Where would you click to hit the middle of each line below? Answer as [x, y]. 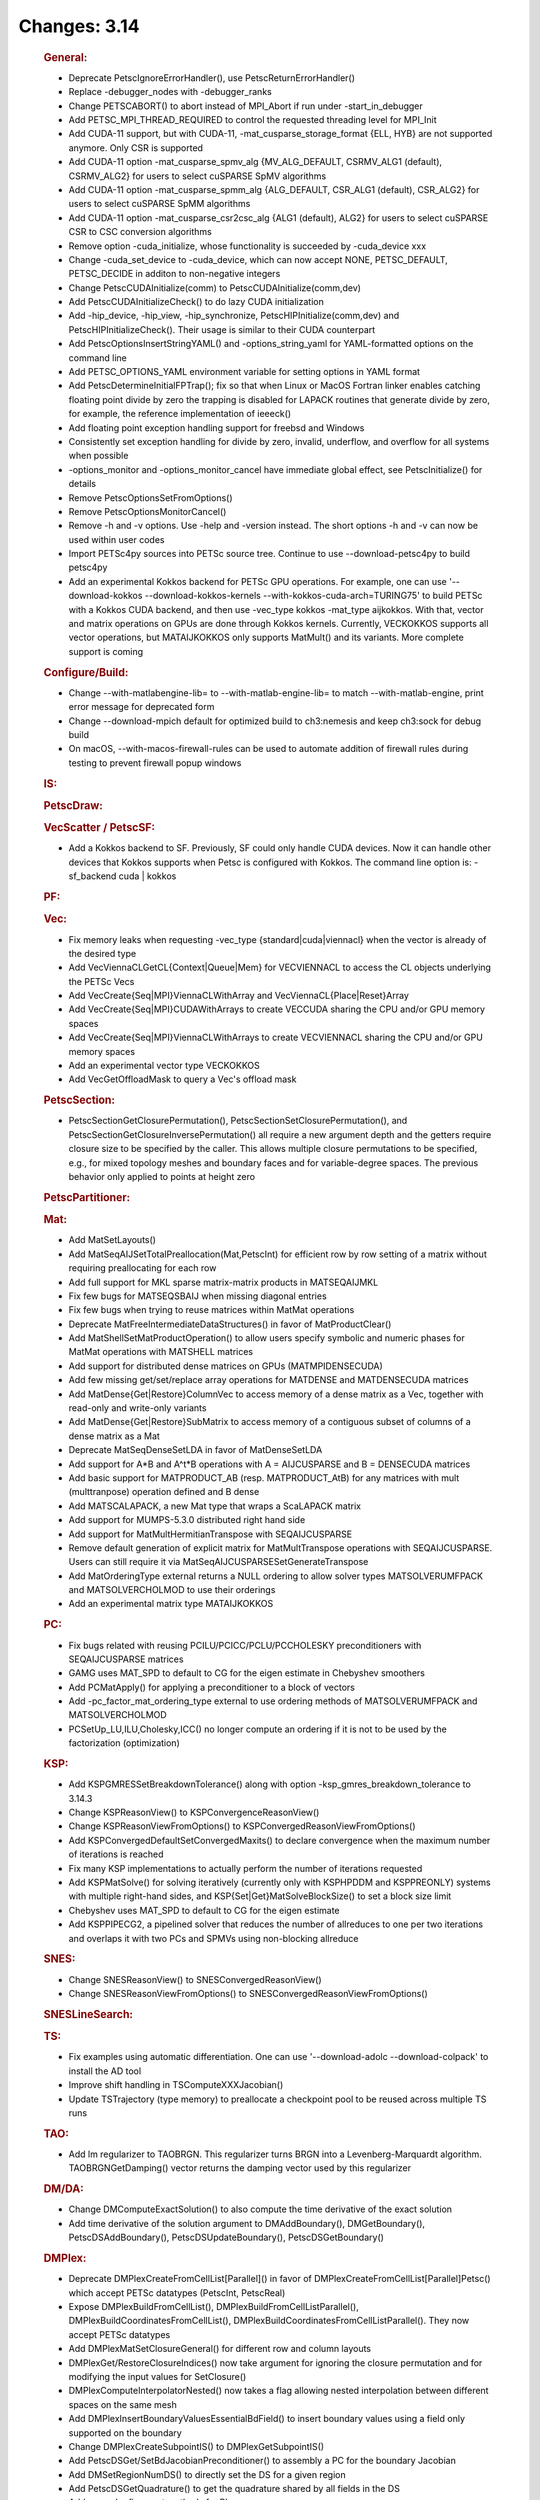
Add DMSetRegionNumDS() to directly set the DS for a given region [207, 2474]
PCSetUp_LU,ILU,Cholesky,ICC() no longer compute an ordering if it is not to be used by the [257, 1729]
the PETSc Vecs [101, 981]
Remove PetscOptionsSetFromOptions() [151, 497]
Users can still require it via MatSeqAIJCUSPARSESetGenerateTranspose [218, 1562]
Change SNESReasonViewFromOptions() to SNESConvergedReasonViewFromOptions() [248, 1994]
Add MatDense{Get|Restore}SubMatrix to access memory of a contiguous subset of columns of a [270, 1422]
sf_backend [92, 876]
